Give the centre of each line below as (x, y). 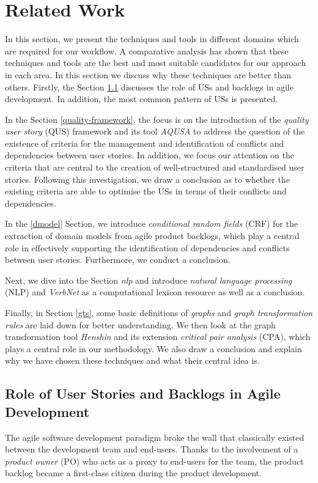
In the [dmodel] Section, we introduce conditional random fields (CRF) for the (151, 223)
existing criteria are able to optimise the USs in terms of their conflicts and (146, 191)
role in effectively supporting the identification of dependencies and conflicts (147, 247)
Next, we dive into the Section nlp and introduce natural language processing (149, 280)
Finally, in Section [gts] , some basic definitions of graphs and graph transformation (159, 312)
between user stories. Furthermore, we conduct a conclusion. (118, 260)
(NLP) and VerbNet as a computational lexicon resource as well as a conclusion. (155, 292)
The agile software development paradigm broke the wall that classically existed (155, 437)
